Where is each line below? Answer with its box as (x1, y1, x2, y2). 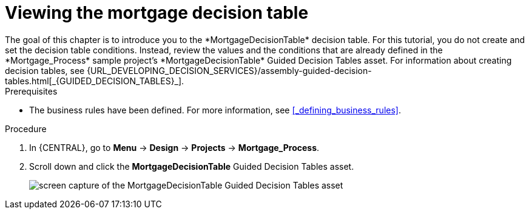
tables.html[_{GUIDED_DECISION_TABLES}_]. (5, 75, 184, 86)
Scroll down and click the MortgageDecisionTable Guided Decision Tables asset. (29, 161, 354, 172)
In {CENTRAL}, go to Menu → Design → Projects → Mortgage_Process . (29, 142, 320, 153)
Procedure (5, 123, 47, 134)
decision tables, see (5, 65, 85, 76)
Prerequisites (5, 85, 58, 96)
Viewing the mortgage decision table (5, 2, 309, 23)
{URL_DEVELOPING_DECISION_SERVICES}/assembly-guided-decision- (87, 65, 372, 76)
